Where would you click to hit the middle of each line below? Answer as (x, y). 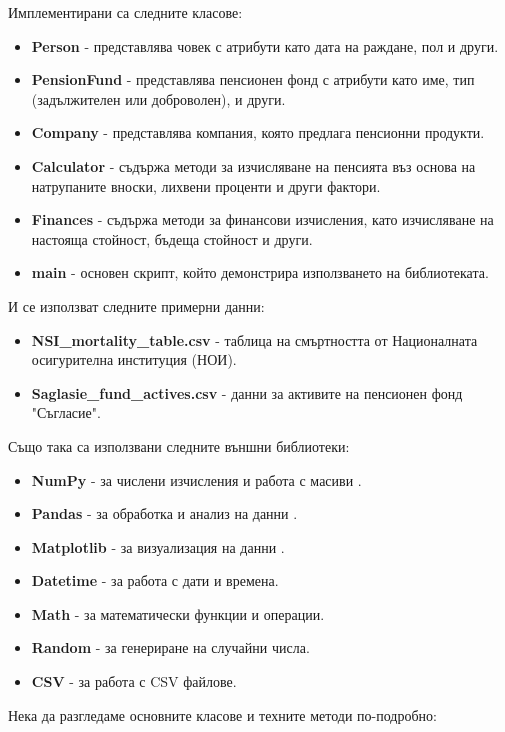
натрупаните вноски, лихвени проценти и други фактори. (206, 185)
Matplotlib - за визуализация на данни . (158, 546)
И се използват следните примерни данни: (136, 305)
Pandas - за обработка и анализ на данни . (164, 513)
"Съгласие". (66, 412)
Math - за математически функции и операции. (178, 613)
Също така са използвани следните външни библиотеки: (179, 445)
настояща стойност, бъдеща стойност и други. (172, 238)
